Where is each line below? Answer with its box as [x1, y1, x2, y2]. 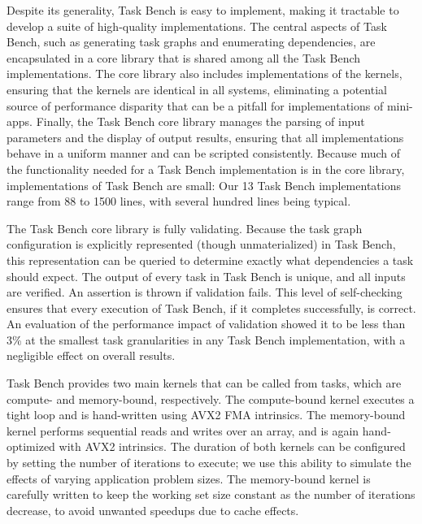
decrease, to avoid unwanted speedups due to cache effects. [7, 501, 299, 518]
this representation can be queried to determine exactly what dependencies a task [7, 251, 414, 268]
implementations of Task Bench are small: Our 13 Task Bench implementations [7, 176, 401, 193]
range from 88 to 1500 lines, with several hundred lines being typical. [7, 193, 351, 210]
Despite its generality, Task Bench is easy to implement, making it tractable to [7, 2, 399, 18]
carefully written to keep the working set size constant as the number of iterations [7, 486, 415, 503]
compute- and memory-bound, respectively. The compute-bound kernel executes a [7, 390, 415, 407]
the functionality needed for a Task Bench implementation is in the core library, [7, 160, 405, 177]
